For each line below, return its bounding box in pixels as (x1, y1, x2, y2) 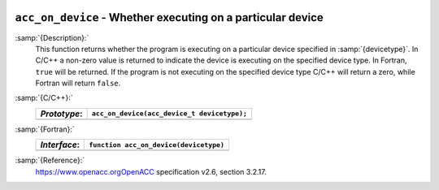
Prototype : (40, 108, 83, 119)
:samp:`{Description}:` (15, 32, 89, 42)
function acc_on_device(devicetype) (89, 140, 225, 149)
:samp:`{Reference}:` (15, 155, 85, 166)
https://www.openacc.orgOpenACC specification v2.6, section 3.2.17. (35, 166, 267, 176)
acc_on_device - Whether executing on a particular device (15, 11, 324, 24)
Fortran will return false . (35, 78, 121, 89)
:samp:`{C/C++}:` (15, 93, 73, 103)
